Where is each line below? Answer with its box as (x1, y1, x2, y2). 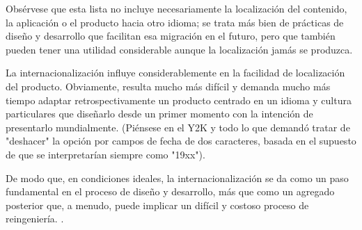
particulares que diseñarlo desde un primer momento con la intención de (6, 106, 313, 121)
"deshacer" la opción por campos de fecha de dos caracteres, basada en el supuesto (6, 133, 356, 148)
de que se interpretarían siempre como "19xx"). (6, 147, 205, 161)
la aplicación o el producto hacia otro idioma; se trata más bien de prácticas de (6, 15, 344, 29)
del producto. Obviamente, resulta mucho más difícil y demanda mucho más (6, 79, 331, 93)
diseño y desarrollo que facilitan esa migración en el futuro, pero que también (6, 28, 336, 43)
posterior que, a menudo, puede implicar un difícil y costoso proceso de (6, 197, 309, 212)
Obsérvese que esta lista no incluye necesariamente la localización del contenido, (6, 1, 347, 15)
